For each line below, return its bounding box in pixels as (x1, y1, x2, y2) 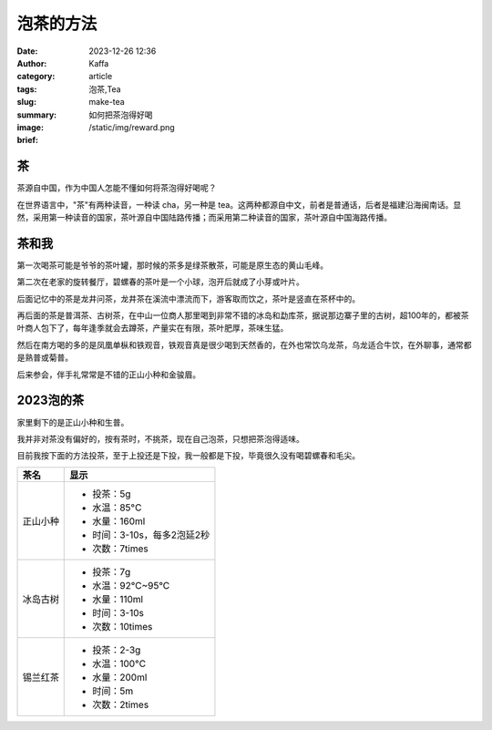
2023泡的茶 (16, 393, 85, 408)
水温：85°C (92, 501, 142, 514)
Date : (16, 46, 38, 57)
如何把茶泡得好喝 (88, 109, 153, 120)
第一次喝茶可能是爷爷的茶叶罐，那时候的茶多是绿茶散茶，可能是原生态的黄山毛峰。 (16, 260, 328, 271)
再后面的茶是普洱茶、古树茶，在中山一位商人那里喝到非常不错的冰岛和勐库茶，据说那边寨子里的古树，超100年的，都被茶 (16, 310, 469, 321)
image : (16, 121, 45, 132)
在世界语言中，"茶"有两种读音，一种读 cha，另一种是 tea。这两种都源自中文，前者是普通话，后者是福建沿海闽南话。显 (16, 199, 462, 210)
